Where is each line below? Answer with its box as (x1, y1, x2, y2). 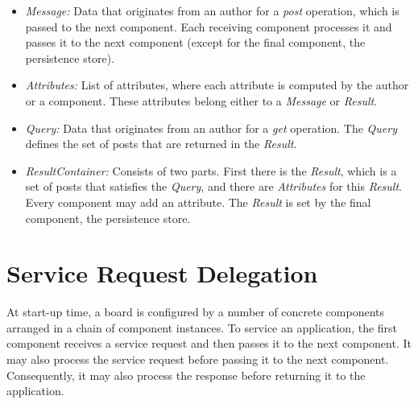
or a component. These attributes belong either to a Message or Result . (25, 92, 378, 109)
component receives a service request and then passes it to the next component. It (6, 335, 412, 352)
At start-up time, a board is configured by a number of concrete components (6, 303, 385, 320)
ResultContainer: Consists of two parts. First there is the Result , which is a (25, 162, 397, 179)
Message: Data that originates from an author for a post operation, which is (25, 2, 399, 19)
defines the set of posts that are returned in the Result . (25, 135, 297, 152)
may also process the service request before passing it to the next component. (6, 351, 389, 368)
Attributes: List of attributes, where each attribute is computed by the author (25, 76, 409, 93)
